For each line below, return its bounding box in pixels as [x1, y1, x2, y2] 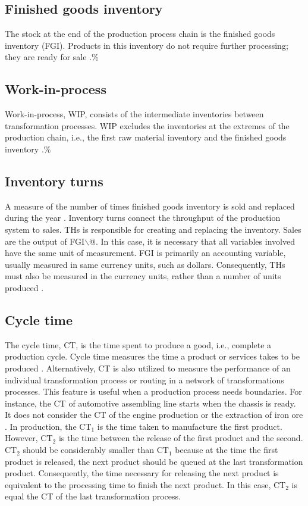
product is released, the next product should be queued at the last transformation [5, 455, 303, 467]
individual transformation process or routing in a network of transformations [5, 373, 284, 386]
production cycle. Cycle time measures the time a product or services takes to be [5, 350, 300, 363]
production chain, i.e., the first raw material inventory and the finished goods [5, 131, 287, 143]
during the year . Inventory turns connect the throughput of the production [5, 211, 281, 224]
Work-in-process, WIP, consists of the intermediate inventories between [5, 108, 264, 120]
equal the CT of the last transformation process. [5, 490, 181, 502]
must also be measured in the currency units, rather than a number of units [5, 270, 281, 282]
